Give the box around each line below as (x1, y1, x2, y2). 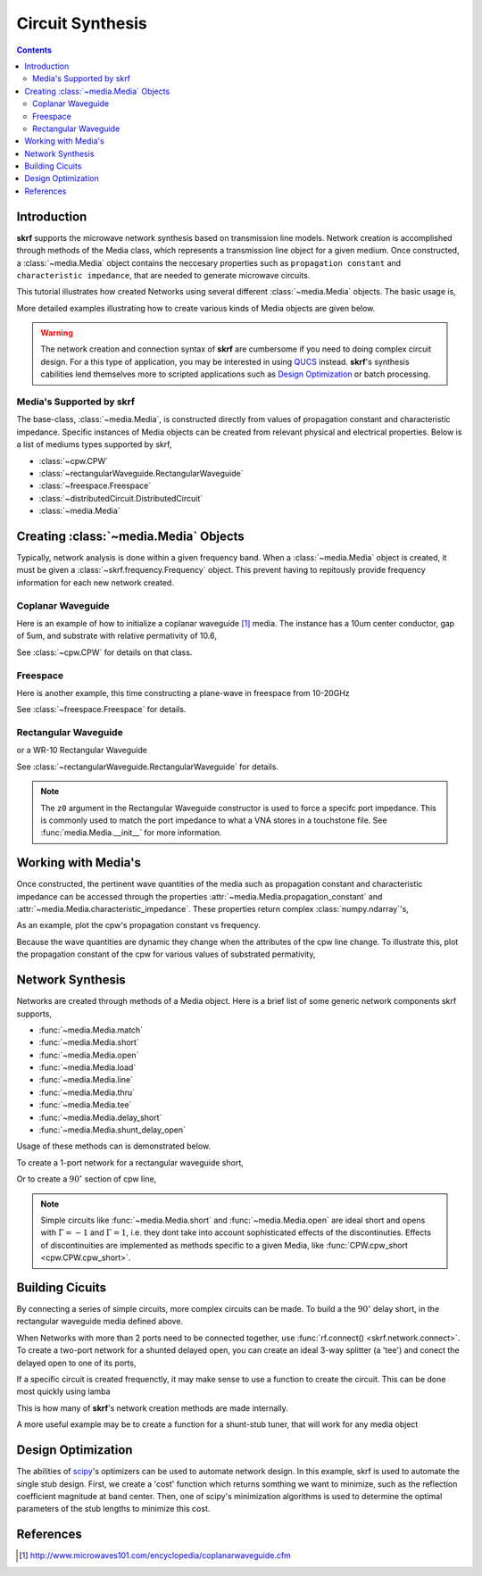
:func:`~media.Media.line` (38, 1074, 134, 1085)
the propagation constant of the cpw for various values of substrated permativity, (16, 949, 316, 959)
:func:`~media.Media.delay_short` (38, 1112, 162, 1123)
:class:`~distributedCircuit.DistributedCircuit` (38, 493, 204, 503)
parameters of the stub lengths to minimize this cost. (16, 1504, 211, 1514)
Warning (40, 328, 73, 338)
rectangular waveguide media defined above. (16, 1316, 183, 1327)
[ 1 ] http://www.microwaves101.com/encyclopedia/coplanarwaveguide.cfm (19, 1550, 292, 1561)
